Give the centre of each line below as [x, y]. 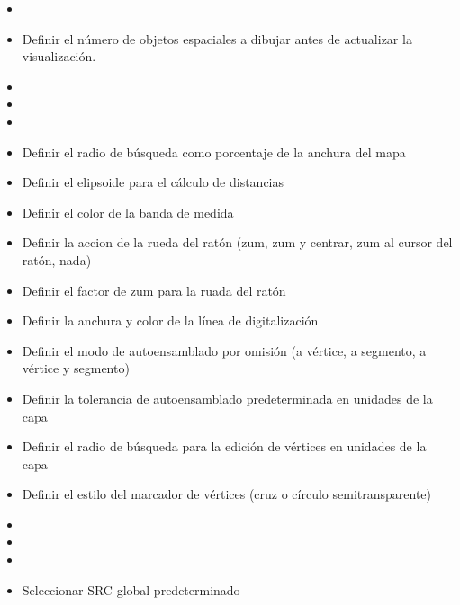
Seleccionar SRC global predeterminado [131, 589]
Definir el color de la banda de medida [128, 212]
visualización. [59, 56]
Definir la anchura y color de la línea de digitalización [170, 320]
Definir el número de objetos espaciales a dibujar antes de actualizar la [217, 38]
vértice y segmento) [76, 368]
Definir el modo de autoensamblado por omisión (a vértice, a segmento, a [224, 350]
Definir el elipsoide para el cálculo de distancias [153, 182]
